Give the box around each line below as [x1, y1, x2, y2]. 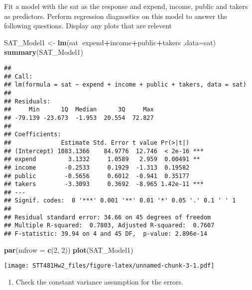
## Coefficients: [4, 131, 61, 138]
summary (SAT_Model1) [4, 47, 83, 57]
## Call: [4, 73, 33, 80]
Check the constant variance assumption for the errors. [15, 277, 183, 287]
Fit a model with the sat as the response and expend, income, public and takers [4, 1, 248, 11]
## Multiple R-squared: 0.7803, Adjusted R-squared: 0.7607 [4, 222, 215, 229]
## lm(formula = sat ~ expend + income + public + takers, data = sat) [4, 81, 247, 89]
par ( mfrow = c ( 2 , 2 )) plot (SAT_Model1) [4, 244, 133, 255]
